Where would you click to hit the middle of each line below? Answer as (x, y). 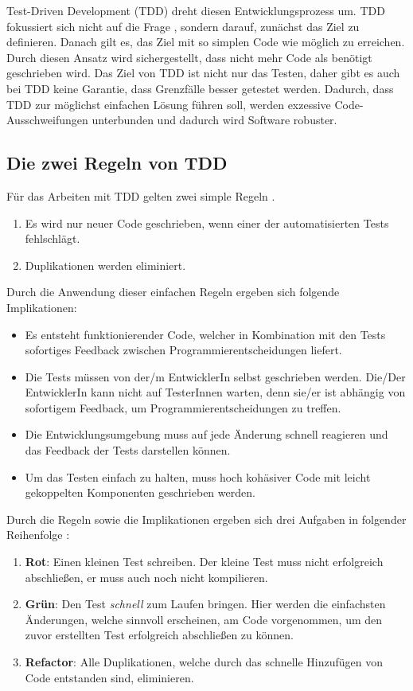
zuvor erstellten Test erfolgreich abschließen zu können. (159, 635)
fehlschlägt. (53, 238)
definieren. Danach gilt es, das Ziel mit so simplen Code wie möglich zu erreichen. (206, 42)
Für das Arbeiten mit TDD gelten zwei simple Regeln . (141, 195)
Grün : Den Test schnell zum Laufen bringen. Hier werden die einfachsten (205, 604)
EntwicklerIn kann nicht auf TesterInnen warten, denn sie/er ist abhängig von (215, 392)
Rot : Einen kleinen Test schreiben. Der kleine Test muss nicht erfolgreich (204, 562)
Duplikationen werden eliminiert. (105, 265)
